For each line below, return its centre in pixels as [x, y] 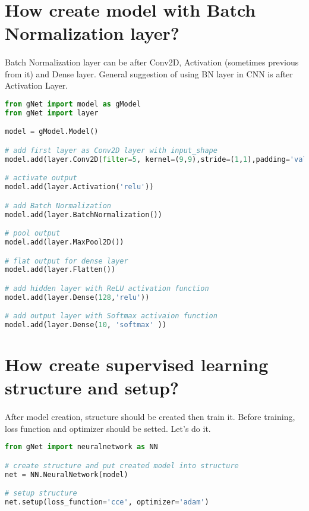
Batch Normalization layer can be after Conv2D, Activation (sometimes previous [152, 62]
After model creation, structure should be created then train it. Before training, [150, 417]
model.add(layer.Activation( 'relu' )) [79, 187]
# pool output [33, 233]
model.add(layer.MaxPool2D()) [64, 242]
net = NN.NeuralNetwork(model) [67, 474]
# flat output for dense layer [67, 261]
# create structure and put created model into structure [122, 465]
